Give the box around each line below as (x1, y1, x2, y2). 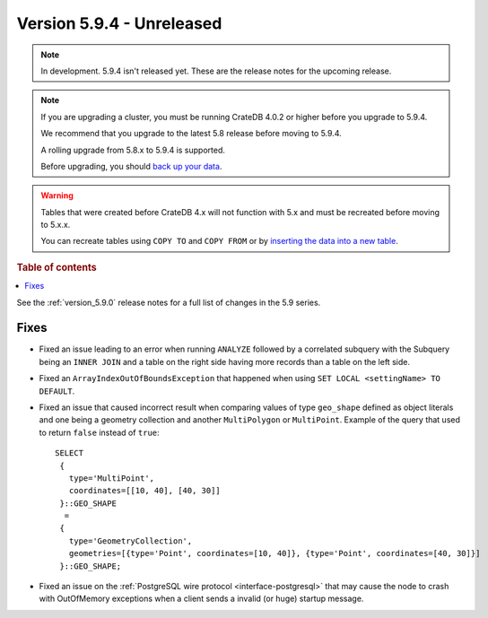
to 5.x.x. (40, 220, 71, 231)
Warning (40, 190, 74, 201)
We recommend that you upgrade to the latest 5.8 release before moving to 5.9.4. (40, 128, 342, 139)
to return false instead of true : (39, 427, 161, 438)
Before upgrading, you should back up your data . (40, 161, 222, 171)
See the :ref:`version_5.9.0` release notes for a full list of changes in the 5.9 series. (16, 297, 321, 308)
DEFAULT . (39, 386, 75, 396)
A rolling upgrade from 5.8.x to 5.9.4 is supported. (40, 144, 226, 155)
